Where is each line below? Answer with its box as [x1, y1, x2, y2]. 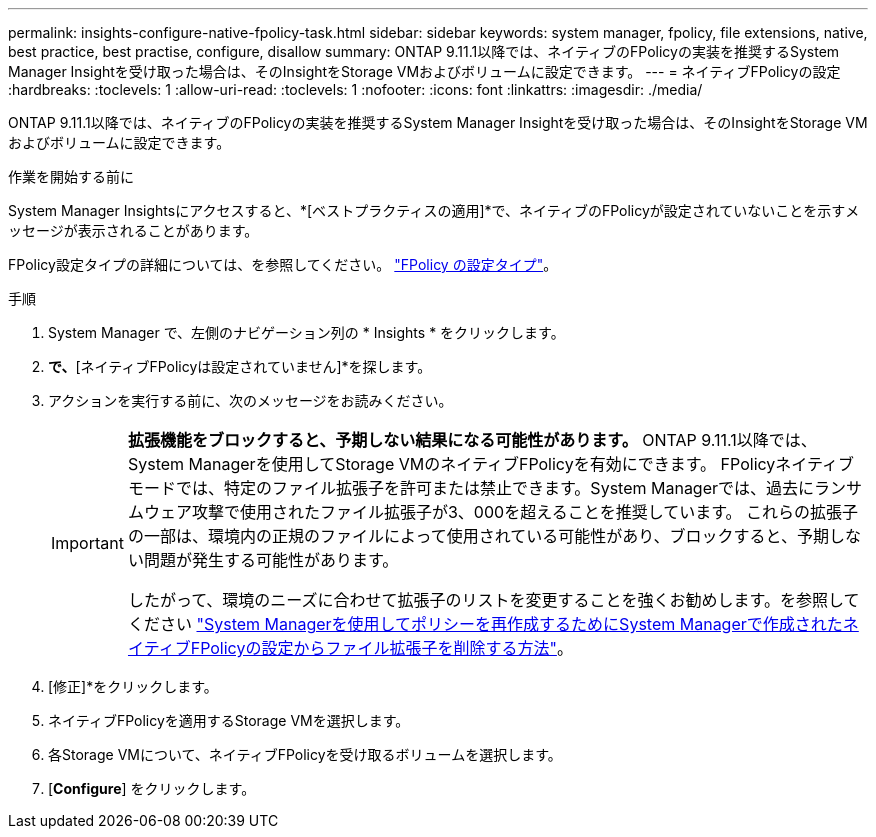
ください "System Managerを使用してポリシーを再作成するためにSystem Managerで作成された [127, 614, 843, 634]
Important [51, 533, 124, 553]
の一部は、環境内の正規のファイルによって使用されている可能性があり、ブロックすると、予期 [127, 526, 829, 546]
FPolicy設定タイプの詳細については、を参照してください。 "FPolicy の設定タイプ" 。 [8, 256, 558, 273]
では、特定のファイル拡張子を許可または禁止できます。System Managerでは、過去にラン [175, 478, 847, 498]
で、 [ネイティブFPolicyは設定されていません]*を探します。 [48, 358, 432, 375]
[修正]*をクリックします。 [48, 678, 218, 695]
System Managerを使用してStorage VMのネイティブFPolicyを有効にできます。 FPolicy [127, 454, 776, 474]
